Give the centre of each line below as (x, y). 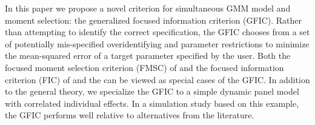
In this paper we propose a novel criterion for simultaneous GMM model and (148, 8)
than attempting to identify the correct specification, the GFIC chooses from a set (157, 32)
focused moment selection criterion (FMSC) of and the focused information (144, 67)
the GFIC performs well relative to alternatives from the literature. (130, 115)
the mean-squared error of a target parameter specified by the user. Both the (148, 56)
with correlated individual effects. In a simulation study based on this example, (152, 103)
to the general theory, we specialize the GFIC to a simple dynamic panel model (152, 91)
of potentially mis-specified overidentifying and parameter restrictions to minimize (157, 43)
